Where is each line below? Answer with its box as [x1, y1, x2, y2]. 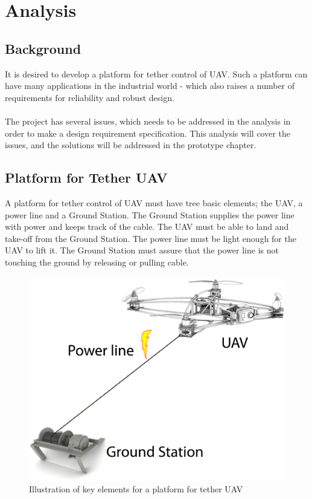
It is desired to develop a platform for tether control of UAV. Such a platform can [5, 67, 308, 80]
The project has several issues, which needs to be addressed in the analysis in [5, 114, 291, 127]
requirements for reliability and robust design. [5, 91, 174, 103]
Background [5, 39, 81, 57]
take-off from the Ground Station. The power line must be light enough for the [5, 232, 296, 244]
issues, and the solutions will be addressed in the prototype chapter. [5, 139, 256, 151]
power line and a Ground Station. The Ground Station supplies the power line [5, 208, 294, 221]
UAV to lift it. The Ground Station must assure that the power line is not [5, 244, 279, 256]
